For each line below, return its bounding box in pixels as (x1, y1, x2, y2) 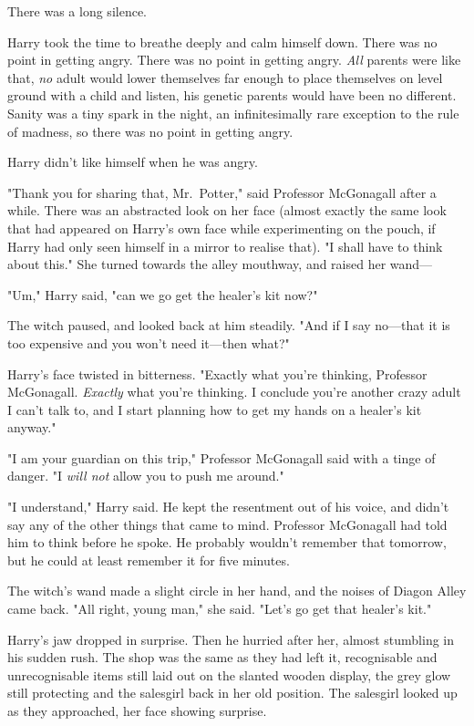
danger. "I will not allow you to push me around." (7, 466, 284, 485)
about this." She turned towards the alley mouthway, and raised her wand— (7, 254, 433, 274)
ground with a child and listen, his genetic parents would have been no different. (7, 86, 457, 105)
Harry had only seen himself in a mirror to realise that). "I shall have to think (7, 236, 443, 255)
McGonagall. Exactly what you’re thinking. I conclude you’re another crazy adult (7, 382, 461, 401)
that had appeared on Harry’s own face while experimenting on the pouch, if (7, 218, 436, 237)
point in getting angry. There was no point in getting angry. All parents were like (7, 50, 461, 69)
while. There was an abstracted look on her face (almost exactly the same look (7, 201, 447, 220)
